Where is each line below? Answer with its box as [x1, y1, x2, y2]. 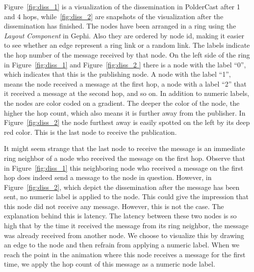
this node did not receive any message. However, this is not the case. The [4, 201, 224, 211]
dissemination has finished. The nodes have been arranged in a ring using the [4, 21, 236, 31]
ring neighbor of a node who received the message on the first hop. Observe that [4, 152, 246, 163]
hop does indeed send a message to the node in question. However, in [4, 172, 212, 182]
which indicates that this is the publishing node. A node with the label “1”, [4, 69, 231, 79]
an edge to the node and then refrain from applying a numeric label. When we [4, 240, 240, 250]
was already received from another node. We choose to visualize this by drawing [4, 230, 244, 240]
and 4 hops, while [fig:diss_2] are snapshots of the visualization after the [4, 11, 224, 21]
